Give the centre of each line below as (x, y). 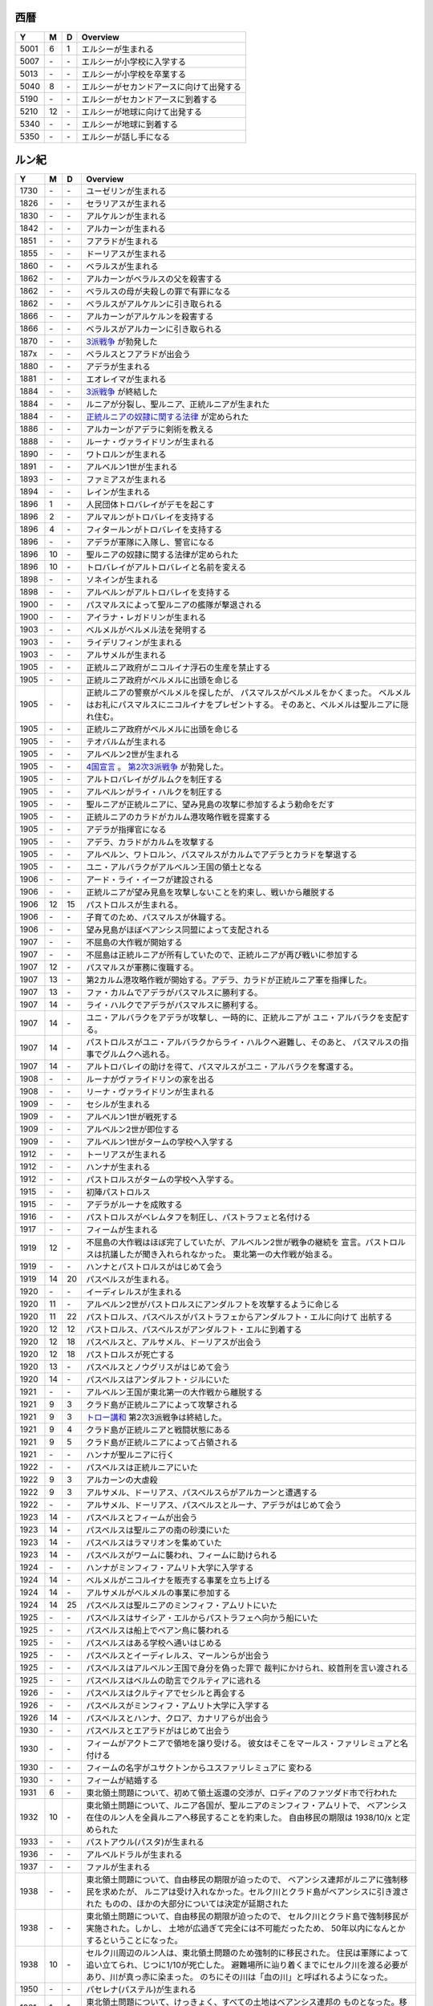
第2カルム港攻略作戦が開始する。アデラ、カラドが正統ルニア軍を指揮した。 (229, 981)
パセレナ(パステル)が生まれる (141, 1990)
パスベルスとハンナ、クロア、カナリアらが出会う (177, 1719)
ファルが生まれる (118, 1867)
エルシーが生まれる (117, 49)
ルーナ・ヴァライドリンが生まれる (150, 442)
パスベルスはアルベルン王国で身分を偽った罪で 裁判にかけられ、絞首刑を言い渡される (247, 1668)
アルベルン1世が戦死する (132, 1117)
